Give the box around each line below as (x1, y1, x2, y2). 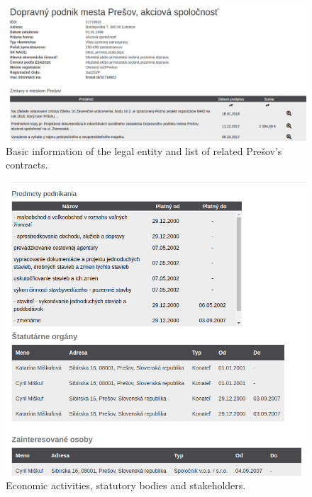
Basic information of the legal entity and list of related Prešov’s (6, 143, 282, 158)
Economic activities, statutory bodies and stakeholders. (6, 478, 246, 493)
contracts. (6, 157, 48, 172)
